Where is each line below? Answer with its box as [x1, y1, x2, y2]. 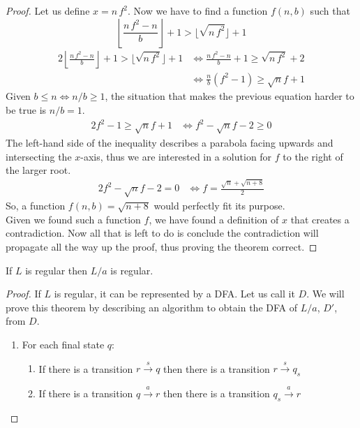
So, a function [6, 198, 66, 213]
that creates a [290, 212, 350, 226]
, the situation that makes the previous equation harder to [105, 89, 354, 103]
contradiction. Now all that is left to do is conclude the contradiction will [6, 226, 319, 240]
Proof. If [6, 286, 41, 301]
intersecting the [6, 149, 72, 163]
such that [310, 3, 350, 17]
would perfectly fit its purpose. [153, 198, 285, 213]
